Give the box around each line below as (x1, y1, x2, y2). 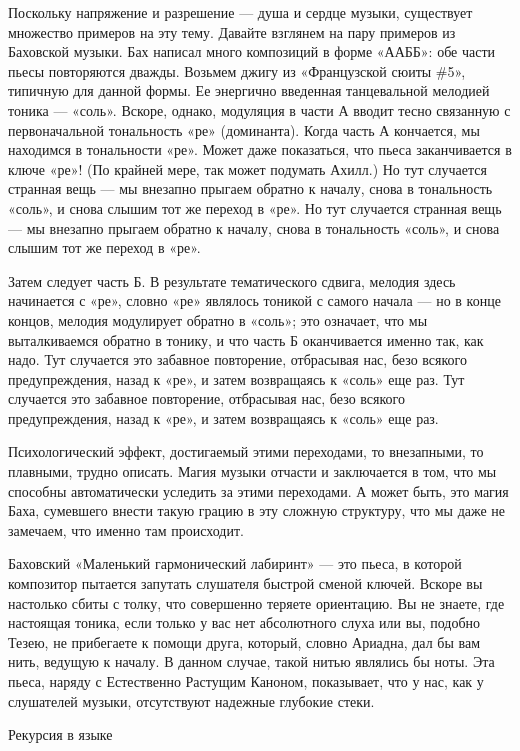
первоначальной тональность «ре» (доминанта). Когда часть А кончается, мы (8, 119, 480, 140)
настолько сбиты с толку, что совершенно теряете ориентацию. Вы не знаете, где (8, 592, 505, 613)
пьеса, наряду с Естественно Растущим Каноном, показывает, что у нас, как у (8, 671, 484, 691)
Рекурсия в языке (8, 724, 113, 745)
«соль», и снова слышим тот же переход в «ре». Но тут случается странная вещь (8, 197, 502, 218)
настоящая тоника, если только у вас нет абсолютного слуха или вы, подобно (8, 612, 481, 633)
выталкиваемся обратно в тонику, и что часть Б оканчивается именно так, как (8, 329, 484, 350)
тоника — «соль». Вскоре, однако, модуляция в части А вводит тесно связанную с (8, 99, 511, 120)
